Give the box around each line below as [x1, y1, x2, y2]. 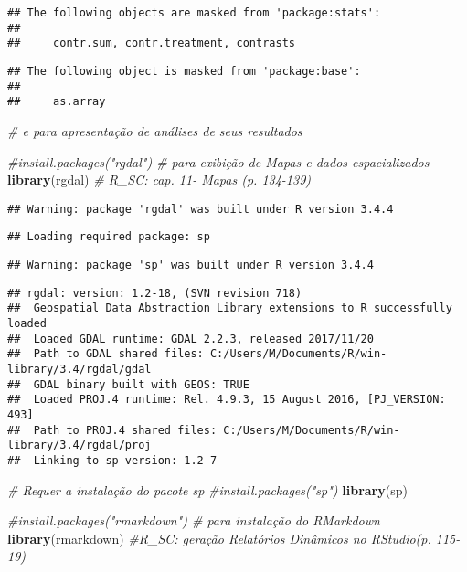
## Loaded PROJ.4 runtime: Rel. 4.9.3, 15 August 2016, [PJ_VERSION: [7, 393, 446, 407]
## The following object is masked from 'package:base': [7, 64, 361, 78]
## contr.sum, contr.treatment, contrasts [7, 37, 295, 50]
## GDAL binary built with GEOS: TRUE [7, 377, 249, 391]
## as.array [7, 95, 106, 109]
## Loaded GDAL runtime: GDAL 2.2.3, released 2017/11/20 [7, 332, 374, 345]
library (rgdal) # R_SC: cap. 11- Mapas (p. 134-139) [7, 170, 312, 189]
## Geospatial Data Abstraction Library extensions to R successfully [7, 302, 452, 315]
